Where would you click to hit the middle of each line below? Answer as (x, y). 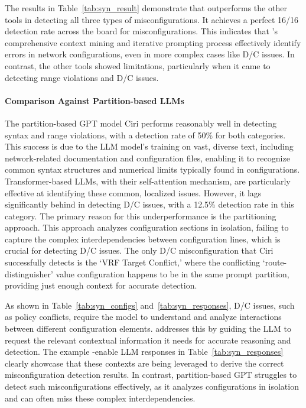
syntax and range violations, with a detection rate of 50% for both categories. (145, 135)
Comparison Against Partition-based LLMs (95, 100)
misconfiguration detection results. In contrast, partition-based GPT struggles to (151, 375)
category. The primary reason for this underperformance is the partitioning (141, 216)
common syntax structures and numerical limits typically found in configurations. (152, 169)
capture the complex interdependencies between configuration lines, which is (143, 239)
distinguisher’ (29, 273)
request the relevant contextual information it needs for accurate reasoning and (148, 340)
